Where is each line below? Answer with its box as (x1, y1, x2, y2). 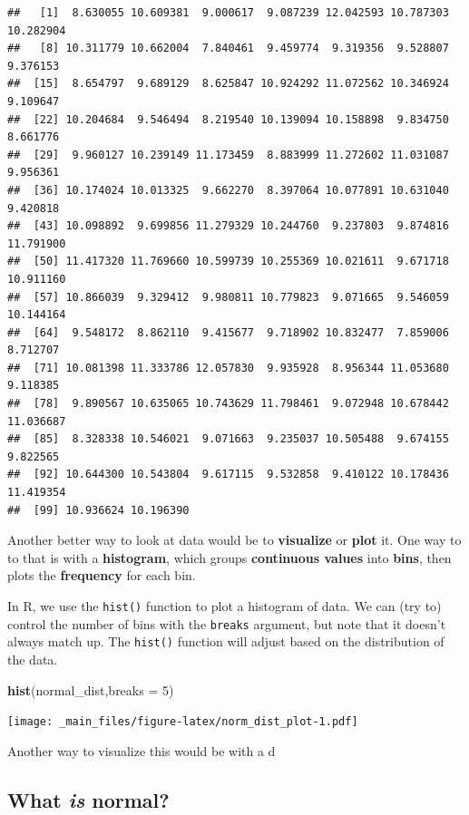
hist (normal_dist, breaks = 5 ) (7, 680, 174, 699)
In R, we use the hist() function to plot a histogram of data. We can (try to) (7, 597, 442, 615)
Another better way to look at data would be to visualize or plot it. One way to (7, 530, 462, 549)
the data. (7, 649, 58, 668)
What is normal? (7, 785, 170, 813)
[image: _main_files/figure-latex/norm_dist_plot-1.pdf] (7, 715, 358, 729)
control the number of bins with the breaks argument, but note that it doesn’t (7, 614, 446, 633)
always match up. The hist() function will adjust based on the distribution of (7, 632, 445, 651)
